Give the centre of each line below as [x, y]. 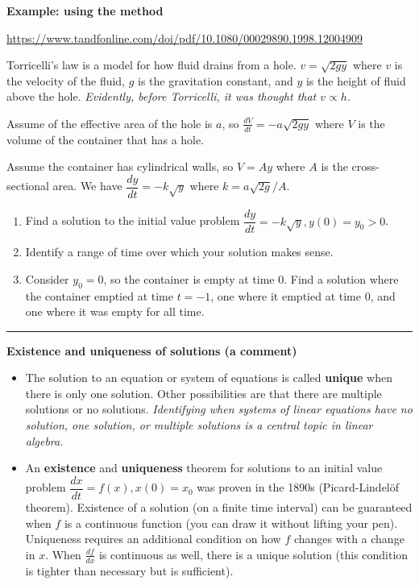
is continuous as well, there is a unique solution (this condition [253, 554]
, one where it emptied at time [286, 295]
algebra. [44, 440]
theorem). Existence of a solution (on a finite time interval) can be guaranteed [219, 506]
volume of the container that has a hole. [106, 139]
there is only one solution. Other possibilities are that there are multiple [203, 393]
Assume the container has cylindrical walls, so [120, 166]
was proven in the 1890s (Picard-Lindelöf [298, 487]
